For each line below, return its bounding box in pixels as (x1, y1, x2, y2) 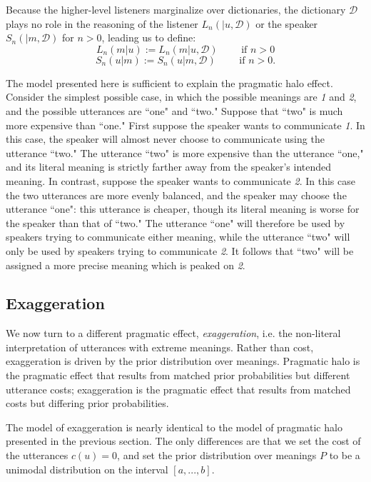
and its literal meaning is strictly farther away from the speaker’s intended (6, 159, 332, 174)
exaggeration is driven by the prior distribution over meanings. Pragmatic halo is (6, 353, 360, 368)
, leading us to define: (101, 30, 196, 45)
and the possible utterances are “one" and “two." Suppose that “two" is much (6, 103, 343, 118)
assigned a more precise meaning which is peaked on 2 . (6, 257, 245, 272)
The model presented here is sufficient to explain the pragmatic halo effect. (6, 75, 333, 90)
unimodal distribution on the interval (6, 461, 168, 476)
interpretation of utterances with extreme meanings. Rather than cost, (6, 339, 314, 354)
